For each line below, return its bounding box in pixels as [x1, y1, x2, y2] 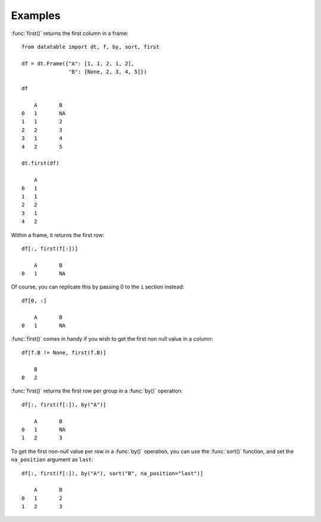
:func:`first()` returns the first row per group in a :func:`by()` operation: [11, 387, 183, 395]
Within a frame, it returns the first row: [11, 231, 105, 238]
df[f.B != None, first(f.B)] [21, 349, 106, 356]
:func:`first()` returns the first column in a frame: [11, 30, 129, 37]
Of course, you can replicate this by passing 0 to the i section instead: [11, 283, 184, 291]
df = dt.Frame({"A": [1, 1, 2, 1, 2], [21, 60, 135, 67]
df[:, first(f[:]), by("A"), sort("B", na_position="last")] [21, 470, 203, 477]
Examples [11, 9, 61, 22]
